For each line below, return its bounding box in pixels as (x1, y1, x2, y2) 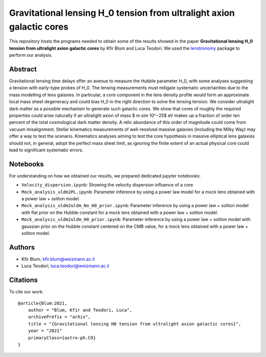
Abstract (9, 65, 37, 73)
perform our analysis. (9, 52, 53, 58)
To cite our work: (9, 289, 44, 295)
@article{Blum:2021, (18, 300, 67, 306)
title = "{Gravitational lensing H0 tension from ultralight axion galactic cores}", (28, 321, 241, 326)
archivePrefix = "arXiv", (28, 314, 91, 320)
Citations (9, 276, 38, 285)
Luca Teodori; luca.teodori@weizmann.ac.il (21, 263, 109, 269)
